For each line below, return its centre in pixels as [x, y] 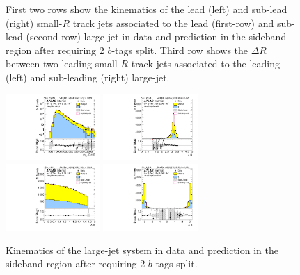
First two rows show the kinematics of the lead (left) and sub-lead [147, 9]
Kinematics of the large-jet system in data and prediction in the [142, 250]
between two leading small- [63, 64]
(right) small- [34, 23]
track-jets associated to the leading [205, 64]
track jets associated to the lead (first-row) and [173, 23]
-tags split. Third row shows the [180, 50]
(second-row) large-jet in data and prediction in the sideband [156, 36]
